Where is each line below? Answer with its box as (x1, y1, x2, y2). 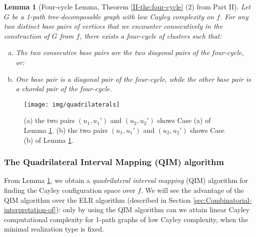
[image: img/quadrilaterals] (24, 101, 120, 108)
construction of (4, 30, 50, 41)
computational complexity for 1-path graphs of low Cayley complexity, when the (4, 214, 249, 224)
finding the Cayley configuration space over (4, 185, 135, 195)
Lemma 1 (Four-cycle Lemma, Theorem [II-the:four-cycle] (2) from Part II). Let (4, 1, 251, 11)
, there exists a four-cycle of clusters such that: (79, 30, 222, 41)
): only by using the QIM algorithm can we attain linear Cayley (56, 204, 250, 215)
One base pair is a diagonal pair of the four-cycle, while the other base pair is (15, 73, 251, 84)
